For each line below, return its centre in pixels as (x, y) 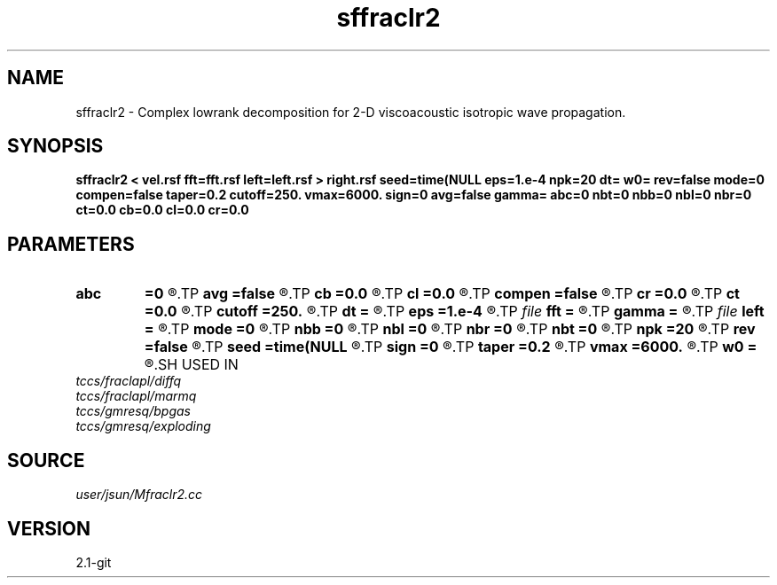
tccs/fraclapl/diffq (129, 381)
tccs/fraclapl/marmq (136, 396)
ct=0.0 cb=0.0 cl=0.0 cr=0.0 (162, 210)
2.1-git (94, 562)
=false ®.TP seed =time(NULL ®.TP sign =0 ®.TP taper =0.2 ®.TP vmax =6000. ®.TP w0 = (451, 347)
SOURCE (46, 460)
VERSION (49, 528)
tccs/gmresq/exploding (143, 426)
